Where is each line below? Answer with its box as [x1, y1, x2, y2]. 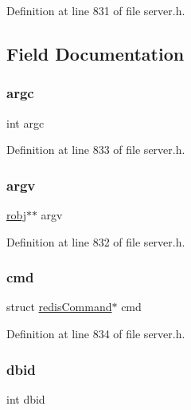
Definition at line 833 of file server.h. [6, 141, 185, 158]
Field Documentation [6, 41, 185, 65]
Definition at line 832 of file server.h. [6, 233, 185, 250]
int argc [6, 114, 45, 131]
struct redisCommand [6, 298, 112, 315]
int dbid [6, 390, 45, 407]
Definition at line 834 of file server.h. [6, 325, 185, 341]
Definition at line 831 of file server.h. [6, 2, 185, 18]
